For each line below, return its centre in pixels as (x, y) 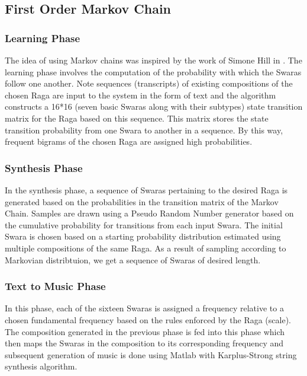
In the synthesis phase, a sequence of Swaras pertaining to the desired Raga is (146, 189)
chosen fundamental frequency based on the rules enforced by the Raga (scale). (148, 319)
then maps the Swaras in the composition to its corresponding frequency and (144, 343)
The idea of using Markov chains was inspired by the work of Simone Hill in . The (153, 60)
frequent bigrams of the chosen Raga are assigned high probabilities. (129, 141)
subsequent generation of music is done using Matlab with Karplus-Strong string (151, 354)
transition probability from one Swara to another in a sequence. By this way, (144, 130)
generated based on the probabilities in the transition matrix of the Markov (142, 201)
